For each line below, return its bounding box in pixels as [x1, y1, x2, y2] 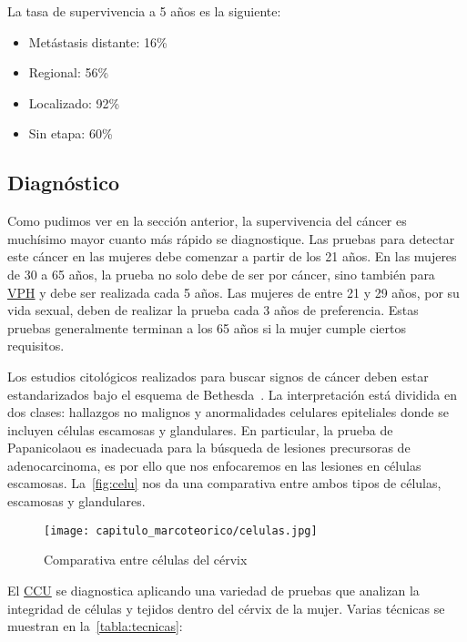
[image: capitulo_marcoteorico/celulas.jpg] [44, 524, 318, 537]
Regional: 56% [28, 63, 109, 82]
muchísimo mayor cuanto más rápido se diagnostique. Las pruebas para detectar [7, 229, 455, 248]
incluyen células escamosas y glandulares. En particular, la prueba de [7, 420, 393, 439]
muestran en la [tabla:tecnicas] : [7, 617, 183, 636]
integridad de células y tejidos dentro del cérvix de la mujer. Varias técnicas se [7, 598, 445, 617]
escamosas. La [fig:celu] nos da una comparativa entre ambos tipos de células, [7, 474, 442, 493]
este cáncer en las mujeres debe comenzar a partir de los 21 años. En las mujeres [7, 247, 457, 266]
